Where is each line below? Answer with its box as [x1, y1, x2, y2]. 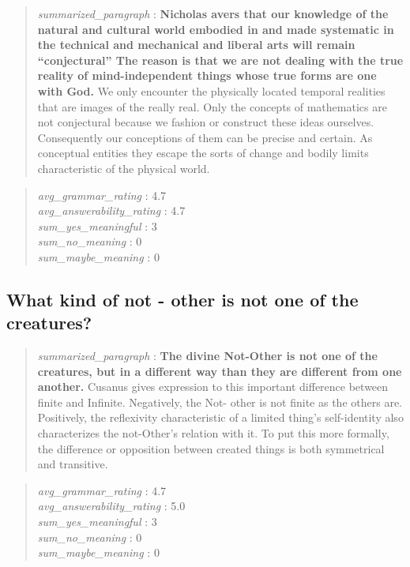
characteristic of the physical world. [37, 160, 210, 176]
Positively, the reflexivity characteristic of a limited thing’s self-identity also [37, 409, 404, 426]
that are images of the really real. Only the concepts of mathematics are [37, 98, 387, 115]
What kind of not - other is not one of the [6, 287, 359, 311]
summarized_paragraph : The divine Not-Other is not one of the [37, 347, 378, 364]
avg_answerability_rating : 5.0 [37, 498, 186, 514]
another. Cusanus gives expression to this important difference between [37, 378, 389, 395]
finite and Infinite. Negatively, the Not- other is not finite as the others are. [37, 393, 402, 410]
